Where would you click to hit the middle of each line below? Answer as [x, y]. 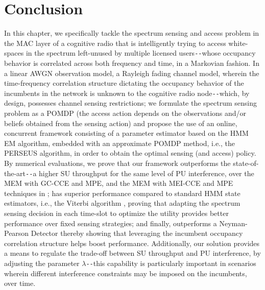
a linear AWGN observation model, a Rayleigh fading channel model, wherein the [132, 73]
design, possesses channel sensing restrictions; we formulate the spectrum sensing [130, 103]
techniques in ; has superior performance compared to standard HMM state [122, 193]
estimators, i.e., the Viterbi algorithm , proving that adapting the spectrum [122, 203]
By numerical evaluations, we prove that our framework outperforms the [117, 163]
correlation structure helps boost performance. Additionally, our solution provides [132, 243]
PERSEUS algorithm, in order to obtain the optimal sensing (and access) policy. [130, 153]
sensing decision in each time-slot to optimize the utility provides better [116, 213]
